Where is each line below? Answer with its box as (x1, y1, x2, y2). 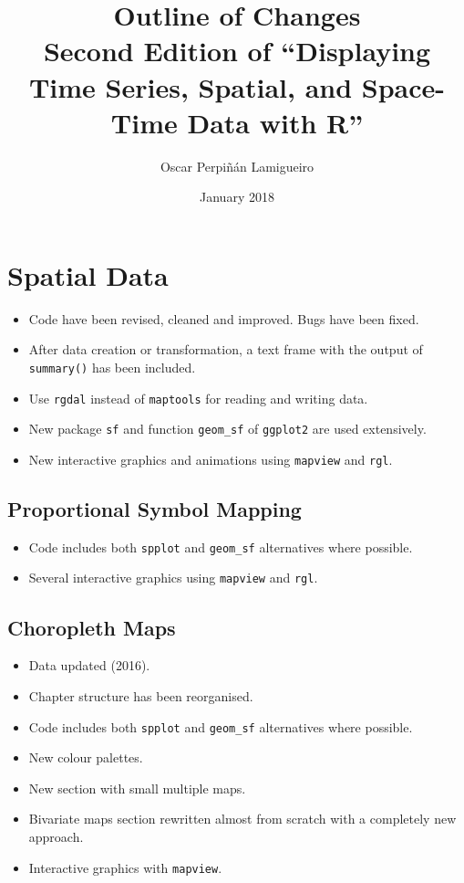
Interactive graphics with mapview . (28, 857, 222, 877)
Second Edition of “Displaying (43, 32, 431, 69)
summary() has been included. (28, 358, 196, 376)
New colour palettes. (28, 748, 143, 767)
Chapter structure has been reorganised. (28, 686, 253, 705)
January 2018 (200, 187, 274, 206)
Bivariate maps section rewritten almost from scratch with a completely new (28, 809, 457, 828)
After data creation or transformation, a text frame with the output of (28, 340, 423, 359)
